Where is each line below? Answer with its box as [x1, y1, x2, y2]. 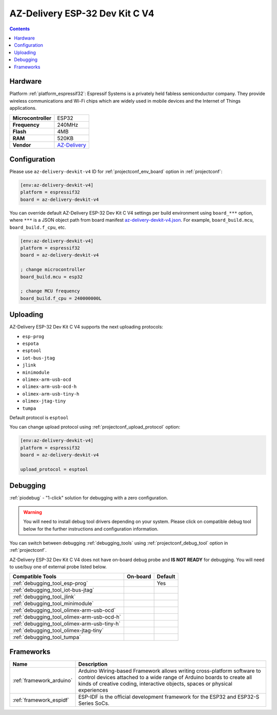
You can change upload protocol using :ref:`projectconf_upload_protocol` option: [9, 424, 181, 430]
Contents [9, 26, 30, 32]
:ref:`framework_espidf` [12, 697, 70, 703]
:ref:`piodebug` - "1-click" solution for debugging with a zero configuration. [9, 495, 168, 501]
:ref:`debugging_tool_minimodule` [12, 600, 94, 607]
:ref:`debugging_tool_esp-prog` [12, 580, 88, 587]
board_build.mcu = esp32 [20, 274, 83, 280]
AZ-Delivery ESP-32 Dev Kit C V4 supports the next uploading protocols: [9, 324, 164, 330]
